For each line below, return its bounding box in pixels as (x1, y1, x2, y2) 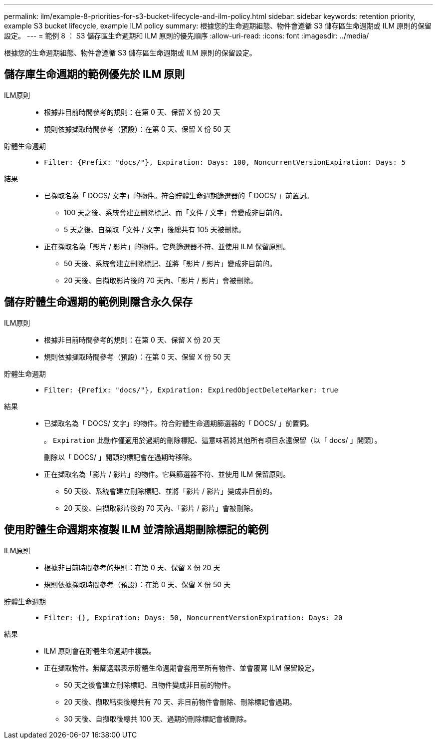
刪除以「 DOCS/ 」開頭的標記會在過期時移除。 (44, 452, 196, 461)
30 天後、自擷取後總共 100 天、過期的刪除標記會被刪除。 (64, 714, 251, 723)
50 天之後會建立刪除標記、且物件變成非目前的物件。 (64, 680, 235, 689)
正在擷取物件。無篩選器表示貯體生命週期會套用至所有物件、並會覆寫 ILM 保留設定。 (44, 663, 319, 672)
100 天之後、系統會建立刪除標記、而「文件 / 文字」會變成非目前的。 (64, 208, 287, 217)
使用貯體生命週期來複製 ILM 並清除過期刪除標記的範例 (4, 523, 269, 536)
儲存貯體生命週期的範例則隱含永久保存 (4, 296, 193, 309)
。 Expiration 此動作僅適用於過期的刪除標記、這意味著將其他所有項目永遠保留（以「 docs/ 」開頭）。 (44, 435, 382, 444)
